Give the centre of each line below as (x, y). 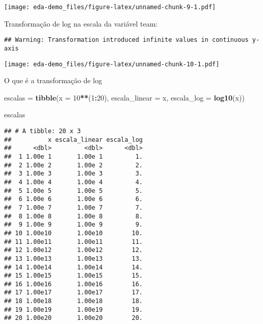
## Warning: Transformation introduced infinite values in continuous (126, 40)
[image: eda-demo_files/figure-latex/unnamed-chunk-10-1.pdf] (112, 64)
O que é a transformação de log (53, 80)
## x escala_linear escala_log (74, 140)
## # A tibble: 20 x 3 (43, 131)
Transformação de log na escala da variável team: (81, 23)
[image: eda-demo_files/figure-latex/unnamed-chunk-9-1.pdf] (110, 7)
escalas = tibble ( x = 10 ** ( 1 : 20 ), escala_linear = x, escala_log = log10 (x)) (124, 97)
